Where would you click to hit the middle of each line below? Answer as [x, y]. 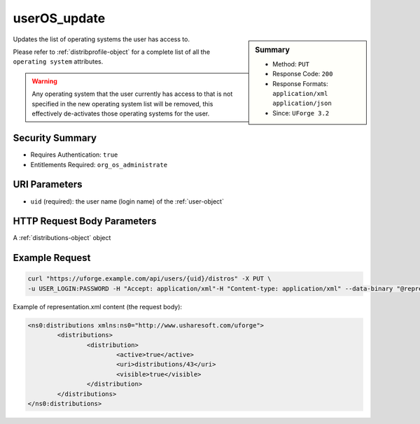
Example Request [52, 258]
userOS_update [59, 18]
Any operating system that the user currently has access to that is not [132, 94]
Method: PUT [291, 64]
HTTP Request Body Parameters [85, 221]
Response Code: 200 [303, 74]
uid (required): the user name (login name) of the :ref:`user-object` [127, 201]
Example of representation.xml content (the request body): [97, 306]
